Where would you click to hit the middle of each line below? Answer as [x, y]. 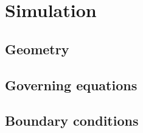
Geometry [37, 49]
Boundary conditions [72, 120]
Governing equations [71, 84]
